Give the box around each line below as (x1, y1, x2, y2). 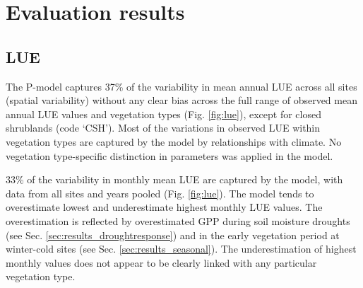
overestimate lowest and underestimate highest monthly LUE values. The (6, 200, 323, 214)
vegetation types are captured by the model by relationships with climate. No (6, 134, 342, 149)
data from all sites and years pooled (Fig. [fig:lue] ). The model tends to (6, 185, 314, 200)
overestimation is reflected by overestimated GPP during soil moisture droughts (6, 213, 350, 228)
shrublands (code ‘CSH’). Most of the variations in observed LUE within (6, 120, 321, 135)
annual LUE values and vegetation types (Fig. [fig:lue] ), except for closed (6, 106, 321, 121)
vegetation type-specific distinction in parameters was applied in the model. (6, 148, 333, 163)
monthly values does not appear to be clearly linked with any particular (6, 255, 317, 270)
